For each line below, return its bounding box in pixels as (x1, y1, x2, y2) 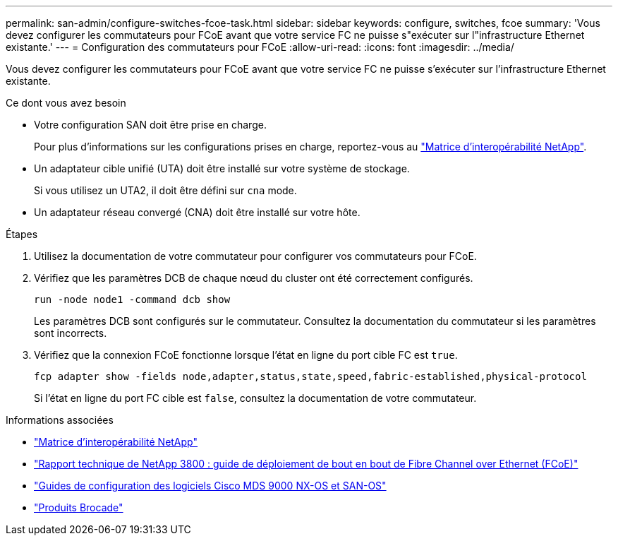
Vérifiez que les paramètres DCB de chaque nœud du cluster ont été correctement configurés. (34, 272, 473, 284)
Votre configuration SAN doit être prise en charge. (34, 119, 267, 131)
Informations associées (6, 414, 114, 426)
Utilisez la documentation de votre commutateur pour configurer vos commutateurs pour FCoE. (34, 250, 477, 262)
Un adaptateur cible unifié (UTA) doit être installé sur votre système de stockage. (34, 162, 410, 174)
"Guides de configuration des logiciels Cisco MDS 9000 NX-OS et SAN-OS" (34, 480, 387, 492)
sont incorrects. (34, 327, 107, 339)
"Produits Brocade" (34, 501, 123, 513)
